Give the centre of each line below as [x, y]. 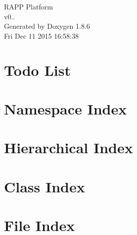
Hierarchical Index [68, 147]
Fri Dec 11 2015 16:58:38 [41, 35]
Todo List [37, 70]
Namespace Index [66, 108]
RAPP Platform [28, 6]
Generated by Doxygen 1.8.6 [47, 26]
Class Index [45, 186]
